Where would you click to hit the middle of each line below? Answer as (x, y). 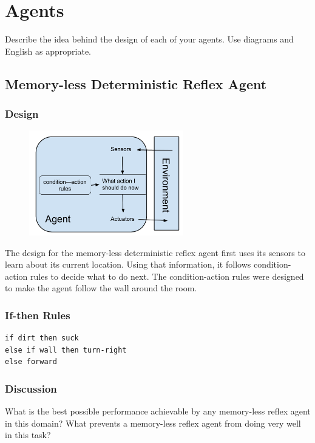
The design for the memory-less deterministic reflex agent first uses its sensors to (155, 252)
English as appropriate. (48, 51)
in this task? (28, 435)
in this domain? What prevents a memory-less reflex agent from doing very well (153, 423)
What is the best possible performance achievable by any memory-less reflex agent (158, 411)
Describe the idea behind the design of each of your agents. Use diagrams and (149, 39)
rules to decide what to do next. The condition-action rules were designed (167, 276)
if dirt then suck (42, 338)
